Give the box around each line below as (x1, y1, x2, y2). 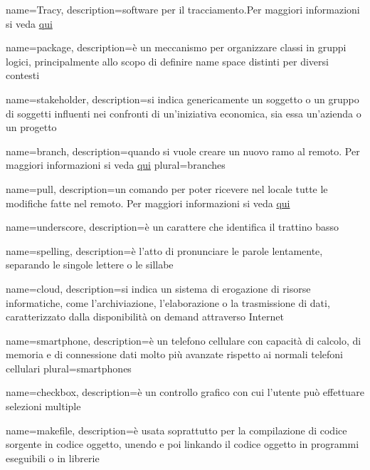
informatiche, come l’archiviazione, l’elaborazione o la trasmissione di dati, (6, 295, 330, 310)
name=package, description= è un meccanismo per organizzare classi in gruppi (6, 40, 347, 55)
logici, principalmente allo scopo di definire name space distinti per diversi (6, 53, 329, 68)
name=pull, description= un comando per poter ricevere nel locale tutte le (6, 181, 328, 196)
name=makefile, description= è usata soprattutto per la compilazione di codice (6, 422, 347, 437)
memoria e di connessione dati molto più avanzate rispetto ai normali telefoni (6, 347, 343, 362)
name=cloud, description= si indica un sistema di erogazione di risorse (6, 281, 311, 296)
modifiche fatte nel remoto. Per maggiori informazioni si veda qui (6, 195, 290, 210)
